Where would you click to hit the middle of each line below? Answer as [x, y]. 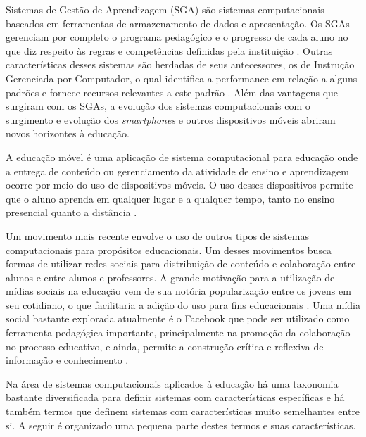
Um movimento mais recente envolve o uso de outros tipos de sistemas [158, 235]
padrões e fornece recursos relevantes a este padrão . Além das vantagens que [172, 92]
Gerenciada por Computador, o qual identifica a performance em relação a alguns [182, 78]
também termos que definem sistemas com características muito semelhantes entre [183, 411]
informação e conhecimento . [67, 360]
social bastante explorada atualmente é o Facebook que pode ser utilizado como [178, 318]
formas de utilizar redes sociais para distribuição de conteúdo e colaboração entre [181, 264]
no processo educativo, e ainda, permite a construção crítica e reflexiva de [165, 346]
